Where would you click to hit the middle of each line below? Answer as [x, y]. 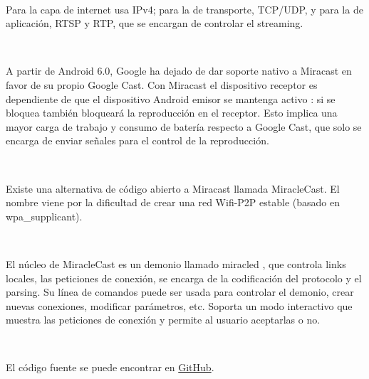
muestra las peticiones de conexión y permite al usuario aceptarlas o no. [163, 320]
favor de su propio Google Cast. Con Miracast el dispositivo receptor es [162, 84]
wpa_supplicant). [44, 216]
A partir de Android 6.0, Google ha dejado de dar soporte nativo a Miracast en [179, 71]
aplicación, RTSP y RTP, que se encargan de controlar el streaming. [155, 23]
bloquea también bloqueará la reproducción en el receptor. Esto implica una [172, 113]
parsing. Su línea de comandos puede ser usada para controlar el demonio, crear [180, 292]
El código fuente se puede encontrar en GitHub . [110, 367]
